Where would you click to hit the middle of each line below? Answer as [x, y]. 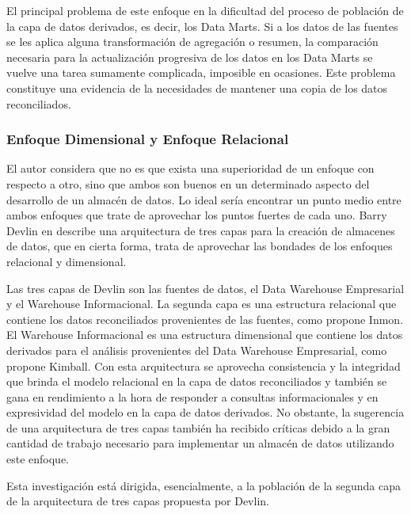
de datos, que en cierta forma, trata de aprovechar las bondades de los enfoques [200, 246]
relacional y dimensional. [67, 261]
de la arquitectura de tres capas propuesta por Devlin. [138, 501]
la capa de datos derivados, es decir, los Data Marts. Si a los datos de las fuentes [202, 26]
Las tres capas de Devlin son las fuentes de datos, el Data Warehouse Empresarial [205, 288]
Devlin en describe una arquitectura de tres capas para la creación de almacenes [201, 230]
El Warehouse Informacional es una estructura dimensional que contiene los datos [205, 335]
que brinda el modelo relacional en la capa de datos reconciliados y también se [197, 381]
